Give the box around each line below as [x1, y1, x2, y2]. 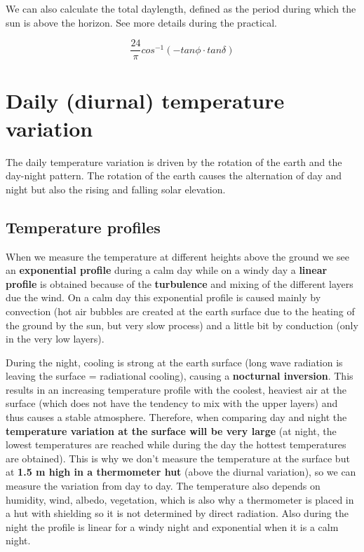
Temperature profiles [6, 216, 161, 237]
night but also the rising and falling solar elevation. [6, 181, 226, 196]
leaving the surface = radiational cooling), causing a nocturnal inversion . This [6, 368, 353, 383]
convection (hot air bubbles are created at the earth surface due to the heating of [6, 303, 355, 318]
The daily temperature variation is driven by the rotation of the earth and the [6, 154, 342, 169]
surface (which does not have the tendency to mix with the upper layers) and [6, 396, 338, 410]
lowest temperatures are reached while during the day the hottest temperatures [6, 437, 346, 452]
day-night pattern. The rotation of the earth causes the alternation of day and [6, 168, 342, 183]
